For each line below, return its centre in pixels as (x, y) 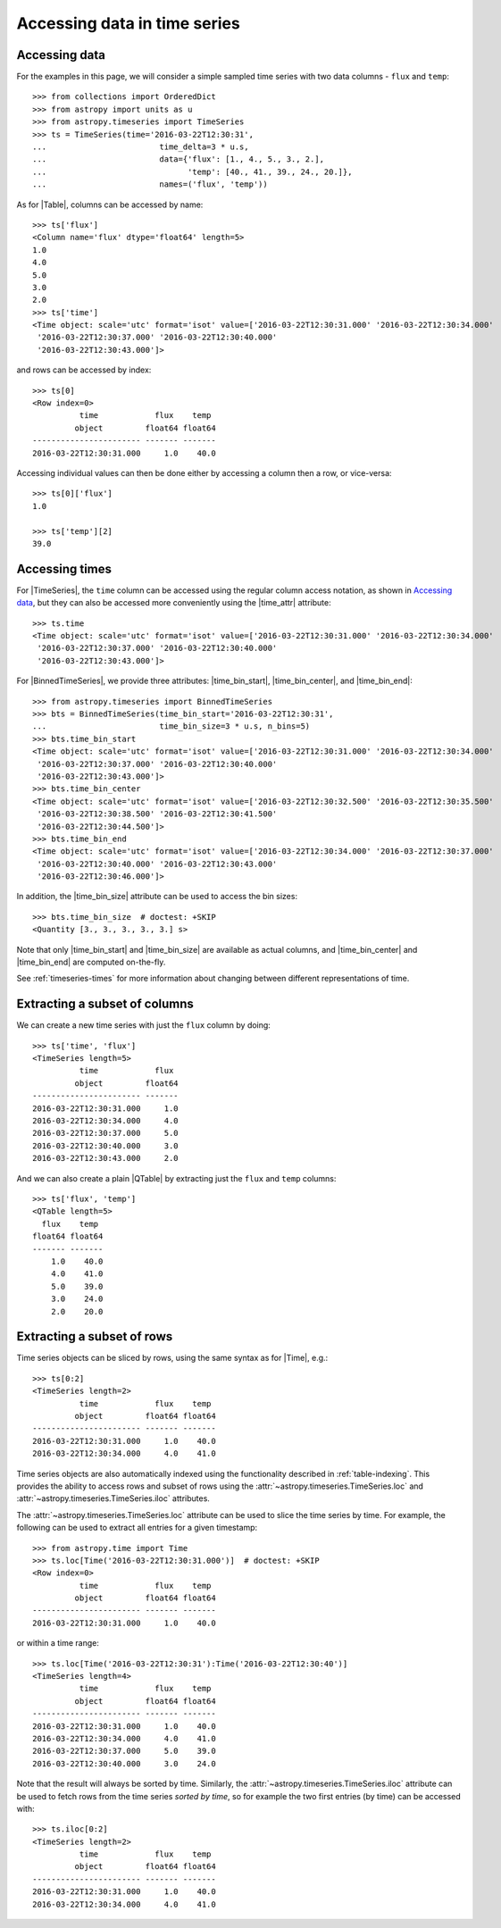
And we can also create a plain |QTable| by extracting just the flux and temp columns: (176, 1178)
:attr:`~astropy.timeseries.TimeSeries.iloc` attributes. (113, 1498)
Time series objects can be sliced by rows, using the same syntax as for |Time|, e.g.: (172, 1358)
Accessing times (64, 568)
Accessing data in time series (128, 23)
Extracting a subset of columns (105, 1004)
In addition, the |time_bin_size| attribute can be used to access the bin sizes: (157, 897)
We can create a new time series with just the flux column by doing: (144, 1025)
